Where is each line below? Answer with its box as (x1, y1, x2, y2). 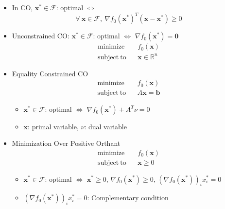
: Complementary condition (87, 192, 169, 203)
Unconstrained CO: (12, 31, 69, 41)
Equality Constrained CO (12, 68, 88, 78)
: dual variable (84, 122, 127, 132)
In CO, (12, 2, 33, 12)
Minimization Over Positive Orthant (12, 138, 121, 148)
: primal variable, (28, 122, 79, 132)
